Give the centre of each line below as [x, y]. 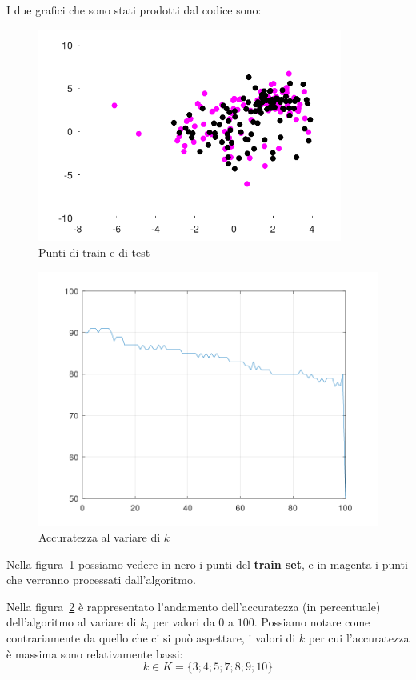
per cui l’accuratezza [359, 638]
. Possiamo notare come [312, 622]
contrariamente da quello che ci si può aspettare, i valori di [151, 638]
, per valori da [180, 622]
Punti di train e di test [94, 252]
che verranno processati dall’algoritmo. [101, 580]
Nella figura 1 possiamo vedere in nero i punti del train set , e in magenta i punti [207, 564]
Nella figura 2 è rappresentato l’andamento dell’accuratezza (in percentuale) [194, 606]
